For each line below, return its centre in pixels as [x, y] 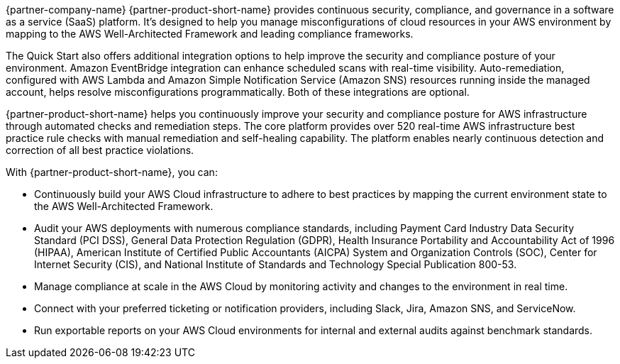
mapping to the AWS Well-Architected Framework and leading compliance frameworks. [210, 34]
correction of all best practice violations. [100, 150]
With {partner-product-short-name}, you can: [112, 172]
